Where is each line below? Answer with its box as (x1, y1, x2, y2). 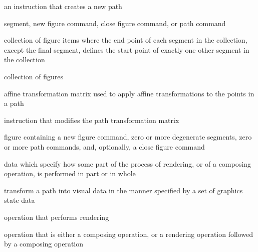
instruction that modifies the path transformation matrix (4, 114, 179, 125)
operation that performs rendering (4, 211, 109, 222)
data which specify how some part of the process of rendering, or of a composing (4, 158, 251, 169)
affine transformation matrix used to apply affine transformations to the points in (4, 88, 254, 98)
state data (4, 195, 35, 205)
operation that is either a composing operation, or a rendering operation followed (4, 228, 253, 239)
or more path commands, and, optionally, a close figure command (4, 141, 205, 152)
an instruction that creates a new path (4, 1, 122, 11)
